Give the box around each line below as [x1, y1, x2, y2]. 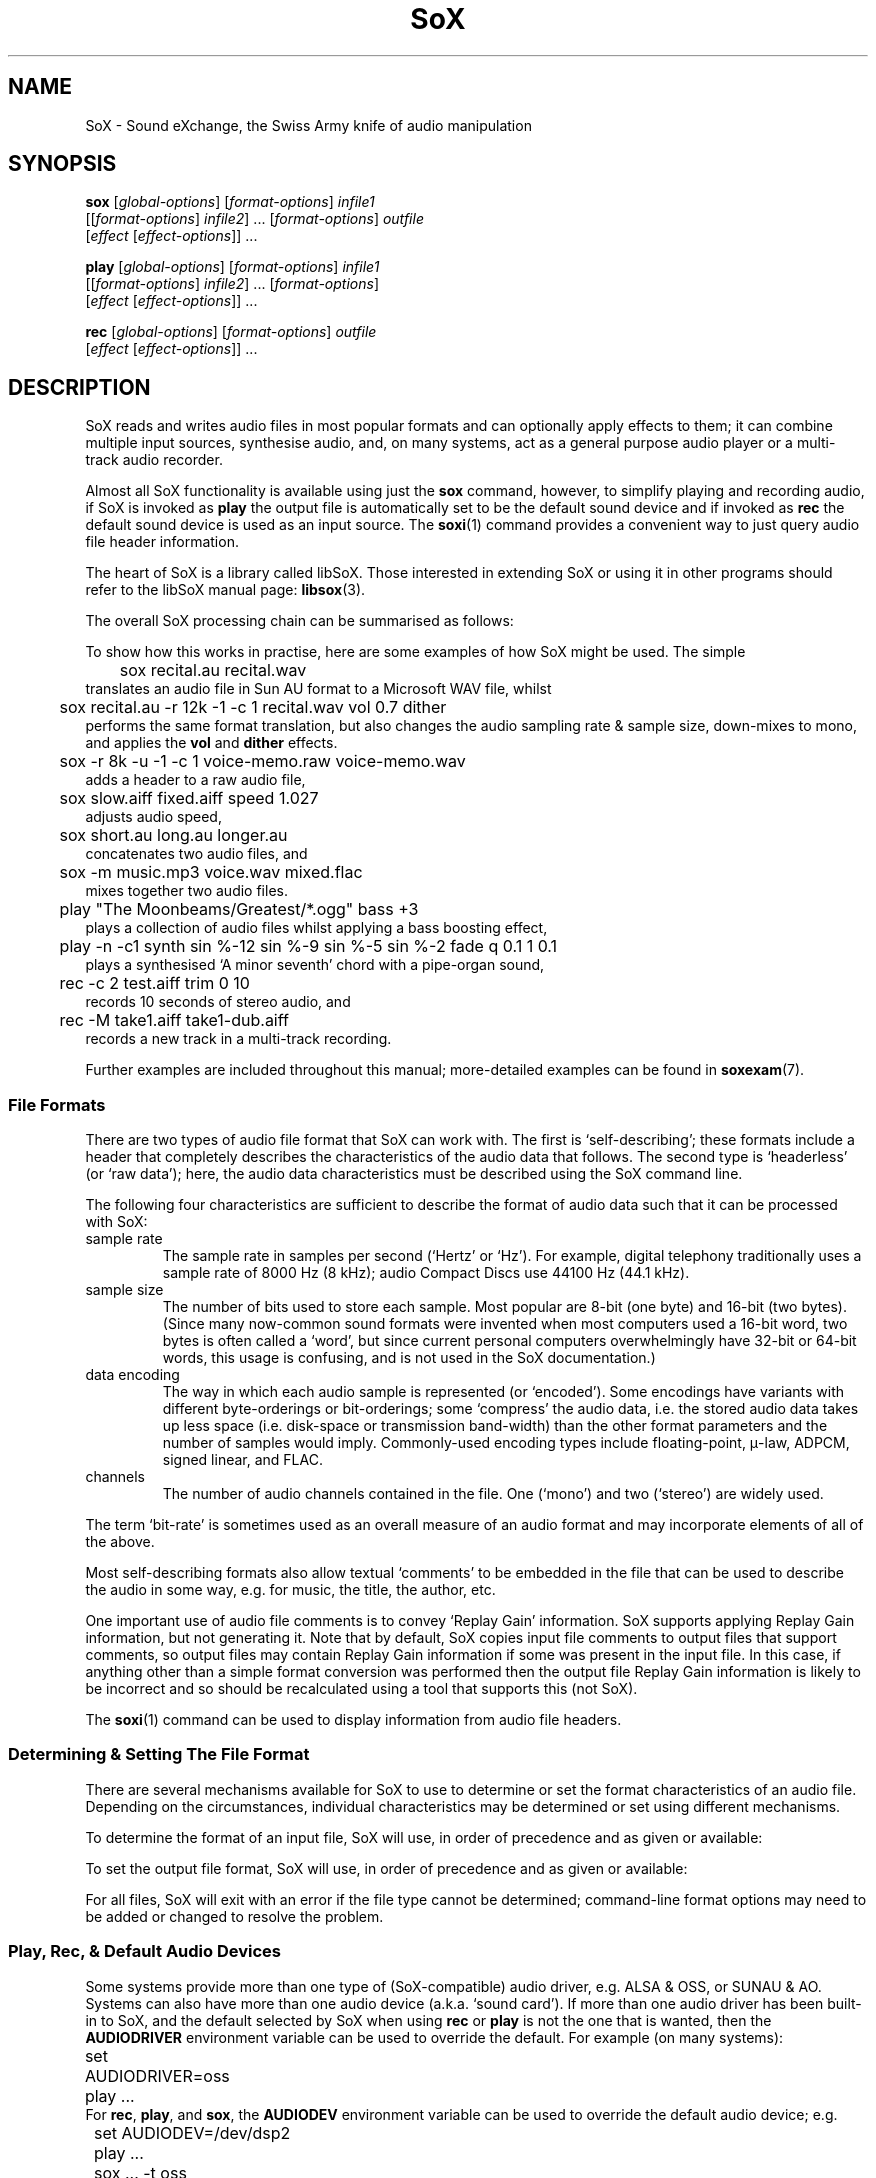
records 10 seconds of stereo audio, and [85, 993, 351, 1011]
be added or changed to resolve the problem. [85, 1907, 384, 1925]
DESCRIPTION [8, 374, 151, 400]
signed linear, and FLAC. [162, 1451, 323, 1469]
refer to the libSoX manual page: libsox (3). [85, 581, 366, 599]
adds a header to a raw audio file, [85, 771, 306, 789]
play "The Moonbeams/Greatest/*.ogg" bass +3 [59, 899, 419, 920]
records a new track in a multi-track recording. [85, 1030, 392, 1048]
